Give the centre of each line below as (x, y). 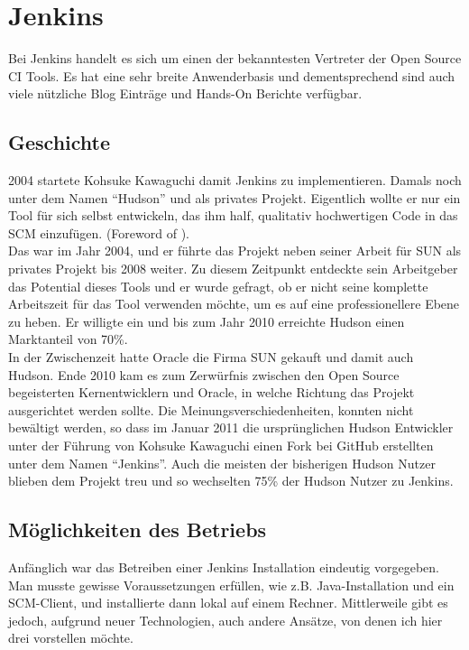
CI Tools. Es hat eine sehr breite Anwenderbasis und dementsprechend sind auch (232, 75)
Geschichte (60, 142)
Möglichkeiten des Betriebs (138, 529)
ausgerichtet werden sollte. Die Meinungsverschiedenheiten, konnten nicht (211, 409)
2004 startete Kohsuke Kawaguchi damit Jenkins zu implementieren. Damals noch (235, 180)
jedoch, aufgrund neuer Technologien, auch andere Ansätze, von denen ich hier (225, 620)
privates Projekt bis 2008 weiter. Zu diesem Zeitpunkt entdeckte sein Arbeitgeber (233, 269)
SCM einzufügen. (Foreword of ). (99, 232)
